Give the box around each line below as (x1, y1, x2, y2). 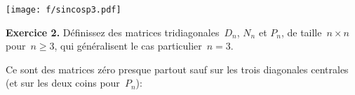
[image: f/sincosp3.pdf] (6, 5, 121, 15)
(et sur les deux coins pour (6, 75, 120, 90)
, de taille (281, 24, 322, 39)
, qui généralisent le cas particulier (54, 38, 202, 53)
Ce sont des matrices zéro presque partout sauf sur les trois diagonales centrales (6, 61, 349, 76)
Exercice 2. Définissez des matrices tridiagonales (6, 24, 220, 39)
